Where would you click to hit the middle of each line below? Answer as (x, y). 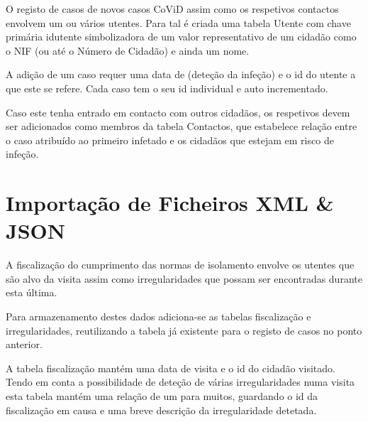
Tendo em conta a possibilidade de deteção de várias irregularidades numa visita (180, 382)
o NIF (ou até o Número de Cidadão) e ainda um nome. (128, 50)
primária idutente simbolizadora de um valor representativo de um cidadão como (181, 37)
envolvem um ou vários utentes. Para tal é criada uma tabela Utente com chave (178, 22)
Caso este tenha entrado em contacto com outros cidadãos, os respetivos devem (178, 112)
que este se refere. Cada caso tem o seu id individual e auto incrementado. (167, 88)
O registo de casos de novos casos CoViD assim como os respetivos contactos (172, 9)
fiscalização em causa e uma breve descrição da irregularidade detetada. (161, 410)
